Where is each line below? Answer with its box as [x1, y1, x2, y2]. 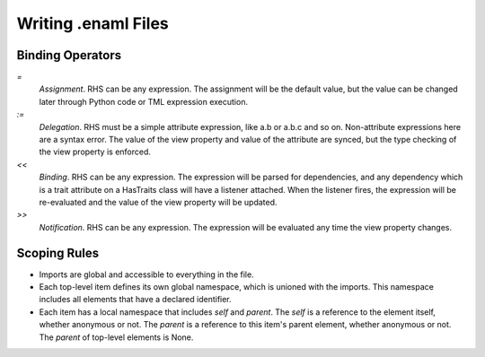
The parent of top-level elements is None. [39, 332, 194, 343]
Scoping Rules [16, 245, 100, 260]
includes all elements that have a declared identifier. [39, 294, 233, 305]
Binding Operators [16, 48, 121, 63]
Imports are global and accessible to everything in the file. [39, 269, 255, 280]
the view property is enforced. [39, 146, 152, 157]
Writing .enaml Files [16, 13, 170, 33]
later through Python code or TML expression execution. [39, 96, 249, 107]
